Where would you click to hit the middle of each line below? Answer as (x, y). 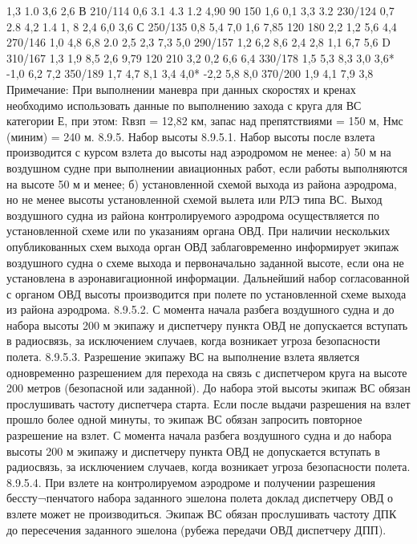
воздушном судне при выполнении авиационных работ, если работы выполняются (207, 167)
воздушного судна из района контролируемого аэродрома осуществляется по (193, 215)
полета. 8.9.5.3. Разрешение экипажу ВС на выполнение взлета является (183, 357)
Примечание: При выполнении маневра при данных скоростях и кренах (181, 89)
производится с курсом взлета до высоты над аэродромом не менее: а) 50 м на (199, 152)
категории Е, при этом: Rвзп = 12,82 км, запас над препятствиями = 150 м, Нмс (205, 121)
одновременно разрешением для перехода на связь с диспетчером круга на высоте (207, 372)
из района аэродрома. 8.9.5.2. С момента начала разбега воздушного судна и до (200, 309)
